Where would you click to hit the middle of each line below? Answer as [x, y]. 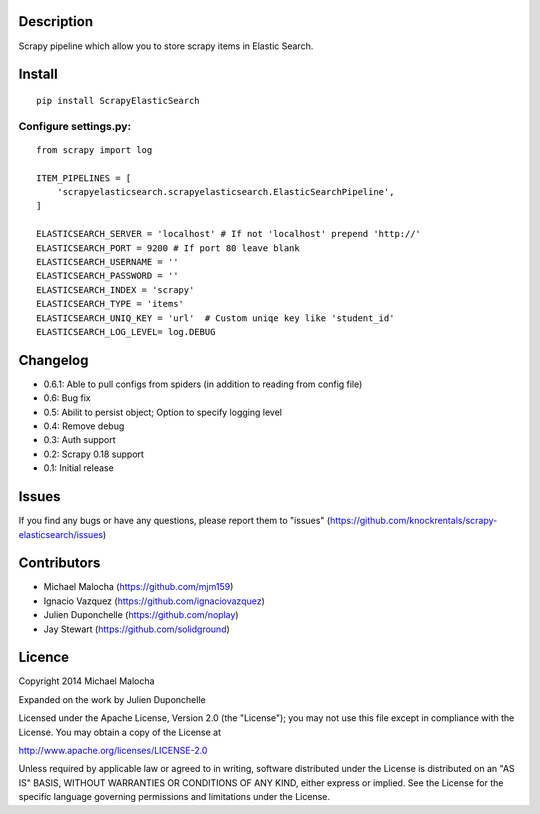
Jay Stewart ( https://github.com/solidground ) [136, 629]
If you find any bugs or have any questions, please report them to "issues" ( [174, 521]
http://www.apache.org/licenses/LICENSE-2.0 [113, 751]
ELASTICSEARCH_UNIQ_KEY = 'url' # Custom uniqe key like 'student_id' [215, 318]
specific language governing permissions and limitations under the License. [174, 797]
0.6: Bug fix [67, 398]
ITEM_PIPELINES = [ [84, 178]
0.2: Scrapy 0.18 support [94, 454]
